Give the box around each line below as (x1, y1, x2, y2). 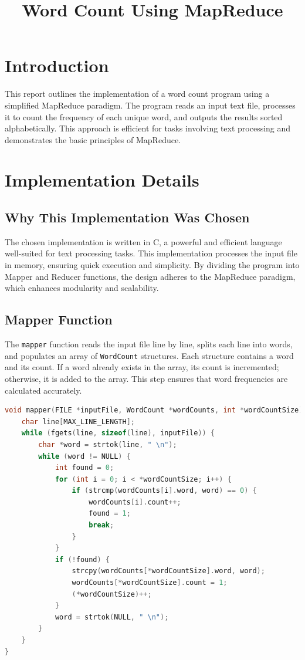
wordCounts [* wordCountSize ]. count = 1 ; (72, 578, 228, 587)
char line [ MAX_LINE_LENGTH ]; (21, 417, 135, 426)
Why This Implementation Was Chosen (5, 208, 250, 226)
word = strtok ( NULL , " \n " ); (55, 612, 169, 621)
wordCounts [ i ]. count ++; (89, 497, 181, 506)
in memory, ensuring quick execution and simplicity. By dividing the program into (5, 259, 300, 271)
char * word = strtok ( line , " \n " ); (38, 440, 177, 449)
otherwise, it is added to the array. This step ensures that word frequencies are (5, 372, 288, 384)
